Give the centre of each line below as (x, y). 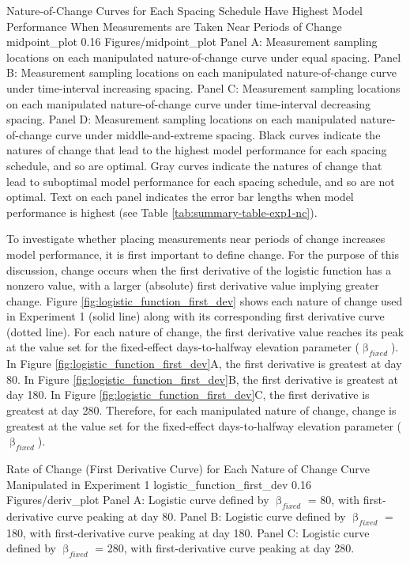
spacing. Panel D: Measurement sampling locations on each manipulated (182, 119)
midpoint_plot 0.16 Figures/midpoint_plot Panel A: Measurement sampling (192, 42)
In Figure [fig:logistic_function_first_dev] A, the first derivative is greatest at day (204, 364)
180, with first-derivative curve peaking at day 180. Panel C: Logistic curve (188, 532)
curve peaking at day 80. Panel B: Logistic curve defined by (201, 516)
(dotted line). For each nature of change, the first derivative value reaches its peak (205, 331)
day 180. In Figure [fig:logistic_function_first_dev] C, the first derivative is (188, 394)
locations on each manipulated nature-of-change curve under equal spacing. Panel (204, 57)
